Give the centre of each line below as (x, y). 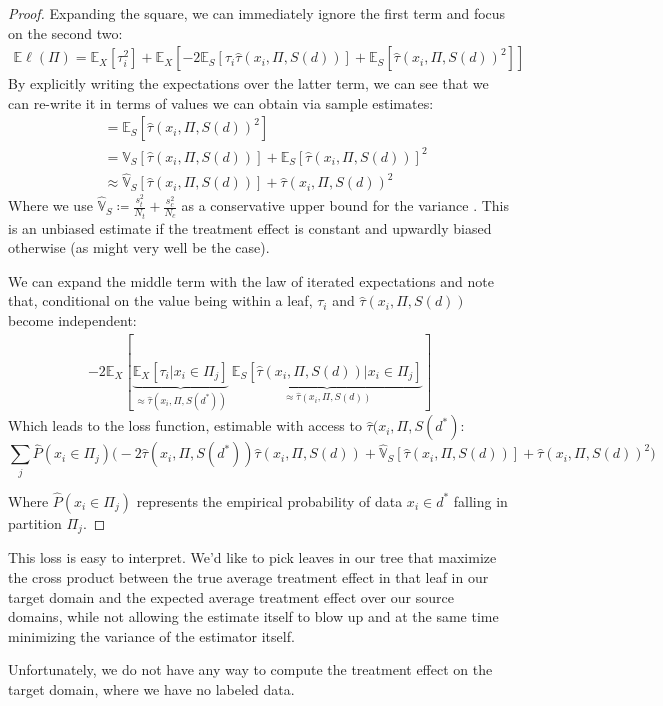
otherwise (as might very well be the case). (139, 247)
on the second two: (65, 32)
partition (35, 522)
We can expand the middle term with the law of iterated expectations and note (251, 280)
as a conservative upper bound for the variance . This (345, 205)
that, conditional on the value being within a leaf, (160, 300)
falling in (480, 500)
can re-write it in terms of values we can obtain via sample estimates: (221, 102)
